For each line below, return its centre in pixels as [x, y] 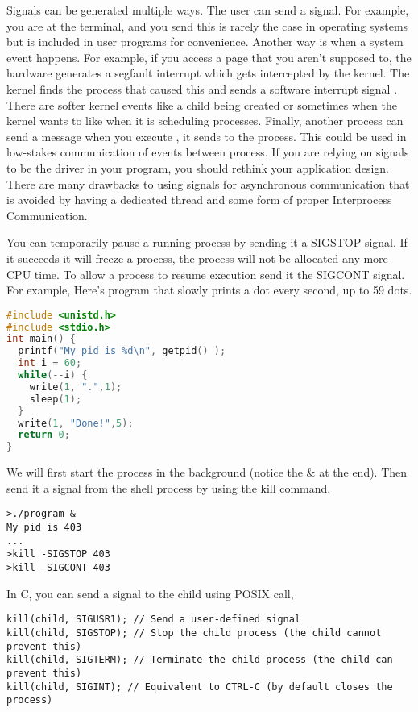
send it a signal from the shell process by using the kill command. [169, 487]
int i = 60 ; [50, 363]
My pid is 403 [44, 528]
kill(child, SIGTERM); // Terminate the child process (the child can [200, 660]
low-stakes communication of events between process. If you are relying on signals [208, 152]
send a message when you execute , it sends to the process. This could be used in [207, 136]
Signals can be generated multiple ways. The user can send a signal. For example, [208, 10]
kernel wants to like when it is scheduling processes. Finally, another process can [205, 121]
